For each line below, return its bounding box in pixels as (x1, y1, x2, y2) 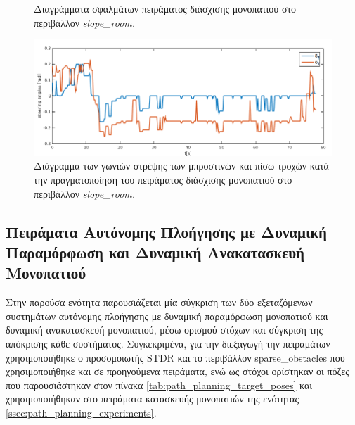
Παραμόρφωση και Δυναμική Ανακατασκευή (6, 241, 304, 263)
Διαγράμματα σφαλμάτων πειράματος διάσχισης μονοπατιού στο (34, 1, 297, 15)
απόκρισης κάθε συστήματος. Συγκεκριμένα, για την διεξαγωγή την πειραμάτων (6, 336, 330, 351)
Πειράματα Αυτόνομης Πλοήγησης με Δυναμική (6, 220, 328, 242)
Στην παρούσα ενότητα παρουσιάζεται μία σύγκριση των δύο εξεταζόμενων (6, 295, 313, 310)
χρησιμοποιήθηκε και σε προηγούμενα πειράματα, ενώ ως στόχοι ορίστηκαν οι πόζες (6, 364, 349, 379)
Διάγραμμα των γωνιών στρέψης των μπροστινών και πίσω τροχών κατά (34, 158, 329, 173)
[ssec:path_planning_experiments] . (6, 405, 157, 419)
